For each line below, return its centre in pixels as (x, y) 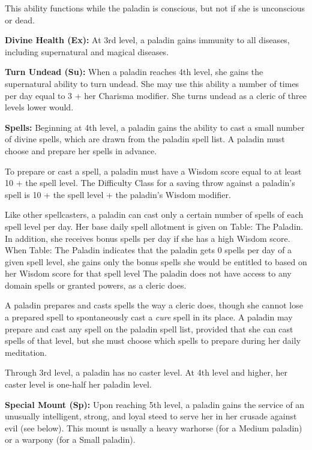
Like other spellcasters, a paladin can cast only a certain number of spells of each (154, 214)
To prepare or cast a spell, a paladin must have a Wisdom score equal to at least (153, 171)
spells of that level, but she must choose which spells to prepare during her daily (153, 340)
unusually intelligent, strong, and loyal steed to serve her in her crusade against (151, 416)
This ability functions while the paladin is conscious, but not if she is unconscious (155, 8)
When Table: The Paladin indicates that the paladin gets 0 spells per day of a (148, 250)
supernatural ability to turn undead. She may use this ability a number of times (152, 83)
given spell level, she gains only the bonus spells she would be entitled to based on (156, 261)
